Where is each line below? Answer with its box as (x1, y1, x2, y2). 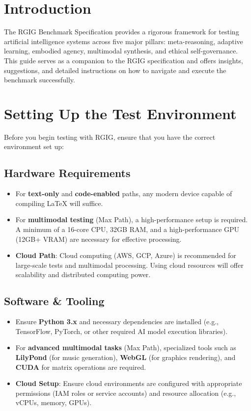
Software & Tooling (4, 293, 105, 308)
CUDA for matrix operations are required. (15, 361, 146, 372)
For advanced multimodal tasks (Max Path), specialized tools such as (15, 342, 236, 353)
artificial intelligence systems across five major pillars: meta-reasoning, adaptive (4, 36, 243, 46)
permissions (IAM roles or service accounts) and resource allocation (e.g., (15, 387, 236, 398)
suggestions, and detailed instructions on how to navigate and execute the (4, 65, 226, 75)
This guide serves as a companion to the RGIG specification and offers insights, (4, 55, 243, 65)
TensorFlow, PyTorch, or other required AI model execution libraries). (15, 326, 228, 336)
